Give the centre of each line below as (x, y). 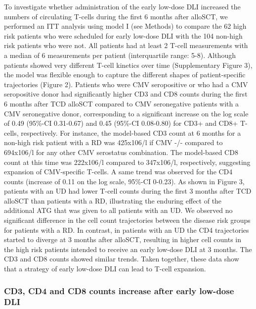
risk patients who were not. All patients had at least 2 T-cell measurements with (126, 45)
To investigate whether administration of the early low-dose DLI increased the (122, 6)
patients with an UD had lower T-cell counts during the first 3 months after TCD (128, 191)
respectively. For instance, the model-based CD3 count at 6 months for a (131, 132)
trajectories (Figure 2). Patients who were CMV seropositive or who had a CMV (126, 84)
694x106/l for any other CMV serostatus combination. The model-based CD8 (121, 152)
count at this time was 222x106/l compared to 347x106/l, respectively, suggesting (127, 162)
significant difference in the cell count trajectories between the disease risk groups (127, 220)
